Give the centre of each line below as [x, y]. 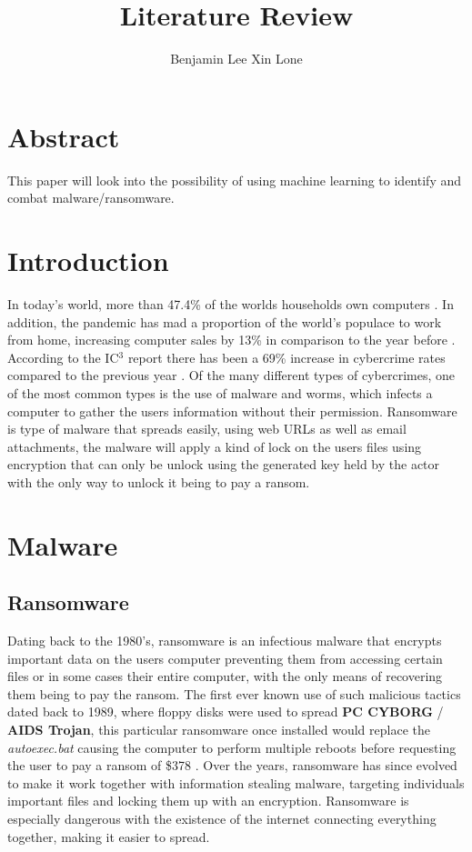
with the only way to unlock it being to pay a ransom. [159, 481]
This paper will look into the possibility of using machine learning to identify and [234, 180]
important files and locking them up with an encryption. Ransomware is [208, 801]
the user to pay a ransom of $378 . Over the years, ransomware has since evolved [232, 765]
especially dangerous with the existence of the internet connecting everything [222, 819]
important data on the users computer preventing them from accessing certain [225, 658]
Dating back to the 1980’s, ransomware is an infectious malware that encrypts [225, 641]
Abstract [64, 136]
